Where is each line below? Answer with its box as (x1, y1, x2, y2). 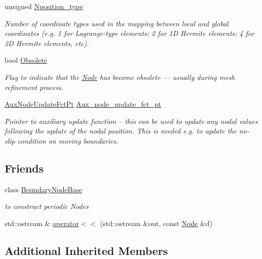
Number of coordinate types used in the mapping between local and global (5, 18, 229, 28)
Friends (5, 160, 44, 176)
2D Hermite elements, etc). (5, 37, 89, 48)
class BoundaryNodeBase (5, 184, 82, 194)
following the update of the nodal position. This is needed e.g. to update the (5, 125, 237, 136)
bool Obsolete (5, 55, 48, 65)
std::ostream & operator (5, 218, 79, 228)
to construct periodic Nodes (5, 201, 89, 211)
